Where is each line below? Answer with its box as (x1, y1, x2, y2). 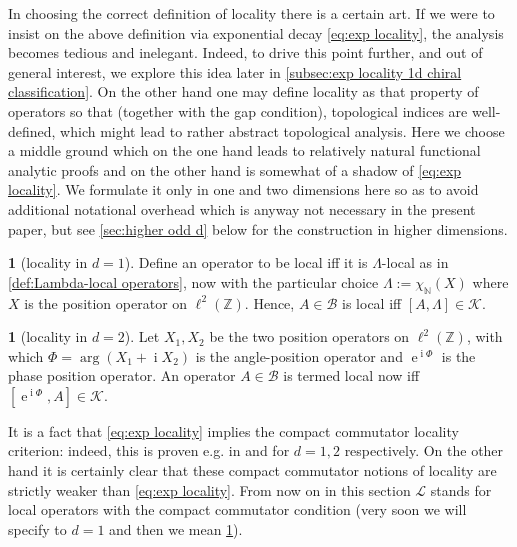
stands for (430, 479, 492, 500)
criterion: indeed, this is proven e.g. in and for (8, 440, 290, 461)
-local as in (381, 252, 449, 273)
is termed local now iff (283, 365, 420, 386)
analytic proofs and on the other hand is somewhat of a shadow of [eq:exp (8, 159, 462, 180)
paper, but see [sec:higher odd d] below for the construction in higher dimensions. (8, 218, 508, 239)
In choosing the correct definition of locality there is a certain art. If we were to (8, 3, 495, 23)
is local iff (342, 292, 402, 313)
